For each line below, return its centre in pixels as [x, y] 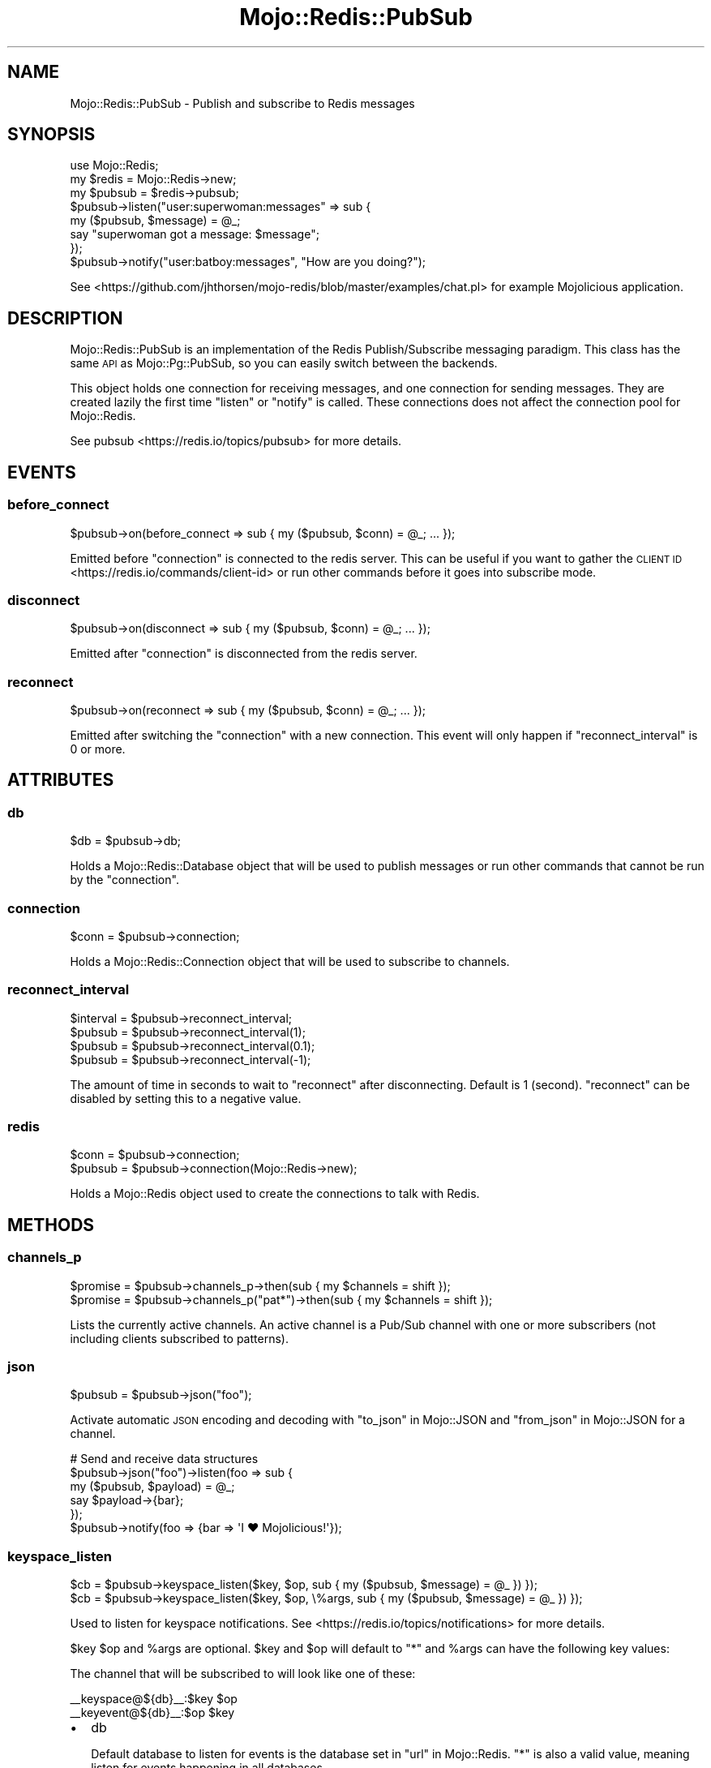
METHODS [51, 1225]
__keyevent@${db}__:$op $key [152, 1713]
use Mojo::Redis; [114, 165]
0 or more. [98, 749]
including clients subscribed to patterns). [179, 1338]
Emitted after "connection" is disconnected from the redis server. [244, 654]
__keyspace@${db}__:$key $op [154, 1699]
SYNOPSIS [51, 135]
